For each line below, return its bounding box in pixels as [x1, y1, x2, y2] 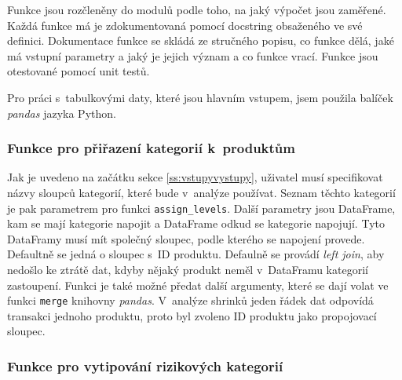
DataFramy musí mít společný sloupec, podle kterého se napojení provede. [7, 230, 365, 247]
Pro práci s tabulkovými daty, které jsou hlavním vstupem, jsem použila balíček [7, 89, 393, 105]
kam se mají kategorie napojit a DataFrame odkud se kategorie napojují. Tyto [7, 215, 385, 232]
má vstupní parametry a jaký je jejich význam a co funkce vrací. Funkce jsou [7, 47, 378, 64]
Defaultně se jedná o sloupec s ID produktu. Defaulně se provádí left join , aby [7, 246, 385, 262]
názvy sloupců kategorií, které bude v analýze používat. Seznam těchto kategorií [7, 184, 396, 200]
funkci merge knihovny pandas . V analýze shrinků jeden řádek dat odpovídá [7, 292, 374, 309]
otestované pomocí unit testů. [7, 63, 150, 79]
